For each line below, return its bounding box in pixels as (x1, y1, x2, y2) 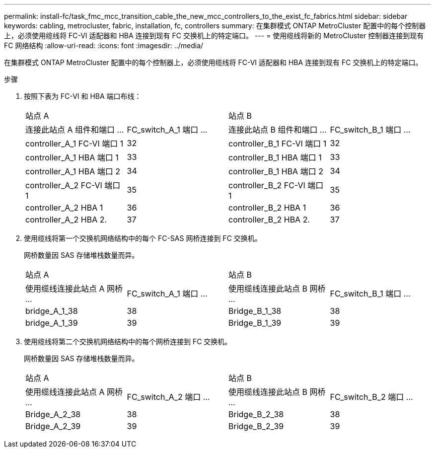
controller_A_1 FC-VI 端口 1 (25, 139, 124, 149)
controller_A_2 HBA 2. (25, 215, 107, 225)
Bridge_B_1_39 (228, 318, 282, 328)
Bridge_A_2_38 (25, 409, 81, 419)
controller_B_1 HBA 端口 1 (228, 152, 322, 162)
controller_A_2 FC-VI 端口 (25, 180, 121, 190)
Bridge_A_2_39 (25, 421, 81, 431)
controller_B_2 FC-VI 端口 (228, 180, 324, 190)
